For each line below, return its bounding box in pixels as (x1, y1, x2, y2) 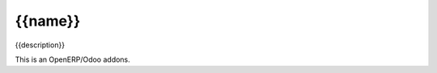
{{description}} (15, 40, 65, 50)
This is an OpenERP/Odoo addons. (15, 55, 131, 64)
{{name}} (15, 12, 81, 30)
